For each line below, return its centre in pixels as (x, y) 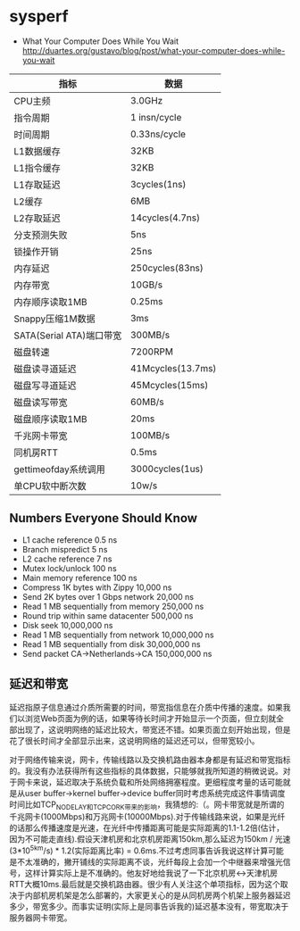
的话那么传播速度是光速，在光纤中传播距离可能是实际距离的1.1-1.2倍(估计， (147, 828)
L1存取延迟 (37, 185)
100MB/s (150, 435)
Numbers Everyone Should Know (104, 518)
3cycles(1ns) (158, 184)
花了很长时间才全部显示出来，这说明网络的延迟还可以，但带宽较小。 (134, 740)
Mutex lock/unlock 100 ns (70, 568)
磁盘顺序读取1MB (50, 419)
